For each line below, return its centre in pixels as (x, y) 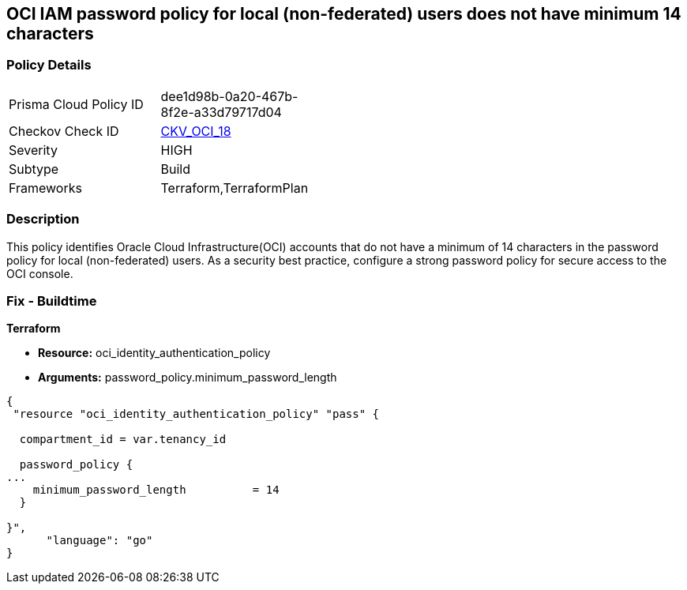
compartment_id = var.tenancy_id (123, 440)
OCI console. (40, 273)
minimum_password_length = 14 (156, 490)
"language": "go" (99, 541)
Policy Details (49, 65)
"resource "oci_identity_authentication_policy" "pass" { (196, 414)
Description (43, 219)
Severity (33, 150)
